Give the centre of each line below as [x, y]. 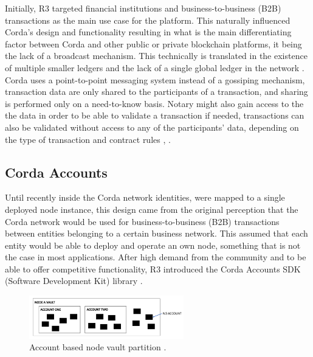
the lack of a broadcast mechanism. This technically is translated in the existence [156, 56]
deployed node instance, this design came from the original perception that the [152, 209]
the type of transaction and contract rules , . [88, 139]
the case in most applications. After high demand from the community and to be [156, 257]
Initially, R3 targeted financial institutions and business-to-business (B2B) [143, 8]
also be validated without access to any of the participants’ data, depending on [152, 127]
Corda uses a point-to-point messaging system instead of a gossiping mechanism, [155, 79]
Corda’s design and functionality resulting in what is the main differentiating [148, 32]
